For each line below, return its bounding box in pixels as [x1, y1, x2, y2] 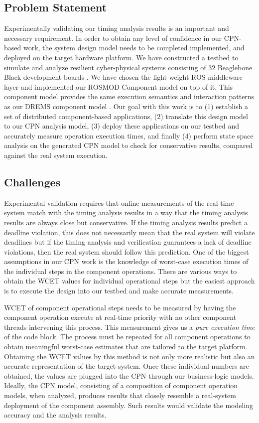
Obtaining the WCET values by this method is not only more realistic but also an [4, 351, 255, 361]
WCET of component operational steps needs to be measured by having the [4, 302, 236, 312]
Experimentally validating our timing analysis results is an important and [4, 23, 229, 33]
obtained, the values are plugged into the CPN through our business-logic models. [4, 370, 254, 381]
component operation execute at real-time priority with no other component [4, 312, 237, 322]
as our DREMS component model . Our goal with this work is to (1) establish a [4, 101, 248, 111]
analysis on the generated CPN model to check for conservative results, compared [4, 140, 253, 150]
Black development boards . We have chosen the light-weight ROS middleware [4, 72, 243, 82]
